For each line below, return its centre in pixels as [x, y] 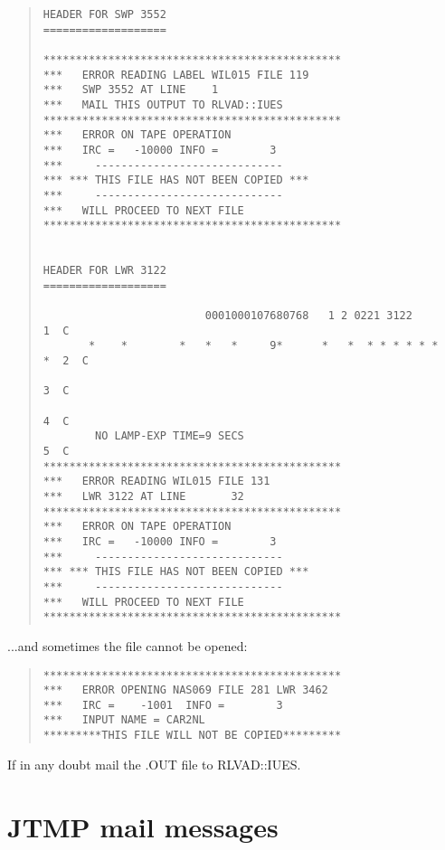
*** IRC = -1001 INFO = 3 [163, 705]
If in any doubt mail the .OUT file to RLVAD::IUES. [154, 764]
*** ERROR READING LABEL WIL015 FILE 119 [176, 75]
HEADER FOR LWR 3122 [104, 271]
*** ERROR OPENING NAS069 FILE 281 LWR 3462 [185, 690]
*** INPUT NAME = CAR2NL [124, 720]
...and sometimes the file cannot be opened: [128, 645]
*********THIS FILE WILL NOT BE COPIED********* [192, 736]
